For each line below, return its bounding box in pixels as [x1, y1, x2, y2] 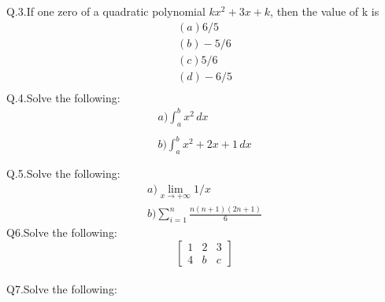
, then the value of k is [270, 3, 379, 19]
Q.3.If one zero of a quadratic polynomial [6, 3, 205, 19]
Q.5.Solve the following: [6, 165, 120, 182]
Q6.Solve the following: [6, 224, 117, 241]
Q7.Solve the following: [6, 281, 117, 297]
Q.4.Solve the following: [6, 89, 120, 105]
